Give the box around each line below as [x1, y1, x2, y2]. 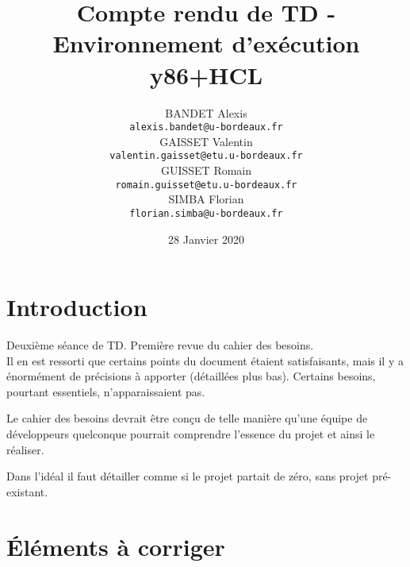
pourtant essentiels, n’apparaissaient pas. [6, 383, 205, 399]
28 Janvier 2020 [168, 230, 244, 247]
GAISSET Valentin [159, 133, 253, 149]
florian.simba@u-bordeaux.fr [129, 207, 283, 219]
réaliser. [6, 441, 44, 457]
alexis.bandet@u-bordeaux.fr [129, 121, 283, 133]
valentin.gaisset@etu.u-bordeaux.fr [109, 150, 303, 162]
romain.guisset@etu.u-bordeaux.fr [115, 179, 297, 191]
